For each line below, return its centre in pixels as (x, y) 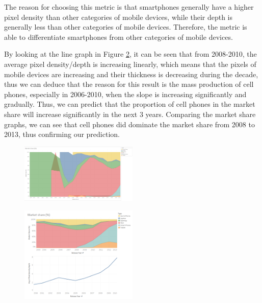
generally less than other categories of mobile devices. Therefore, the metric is (126, 27)
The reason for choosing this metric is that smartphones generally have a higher (129, 7)
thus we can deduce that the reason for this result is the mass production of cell (129, 84)
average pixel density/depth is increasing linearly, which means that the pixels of (130, 64)
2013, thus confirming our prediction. (62, 134)
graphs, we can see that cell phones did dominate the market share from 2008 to (129, 124)
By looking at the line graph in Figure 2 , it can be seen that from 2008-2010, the (130, 54)
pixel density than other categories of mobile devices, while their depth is (119, 17)
